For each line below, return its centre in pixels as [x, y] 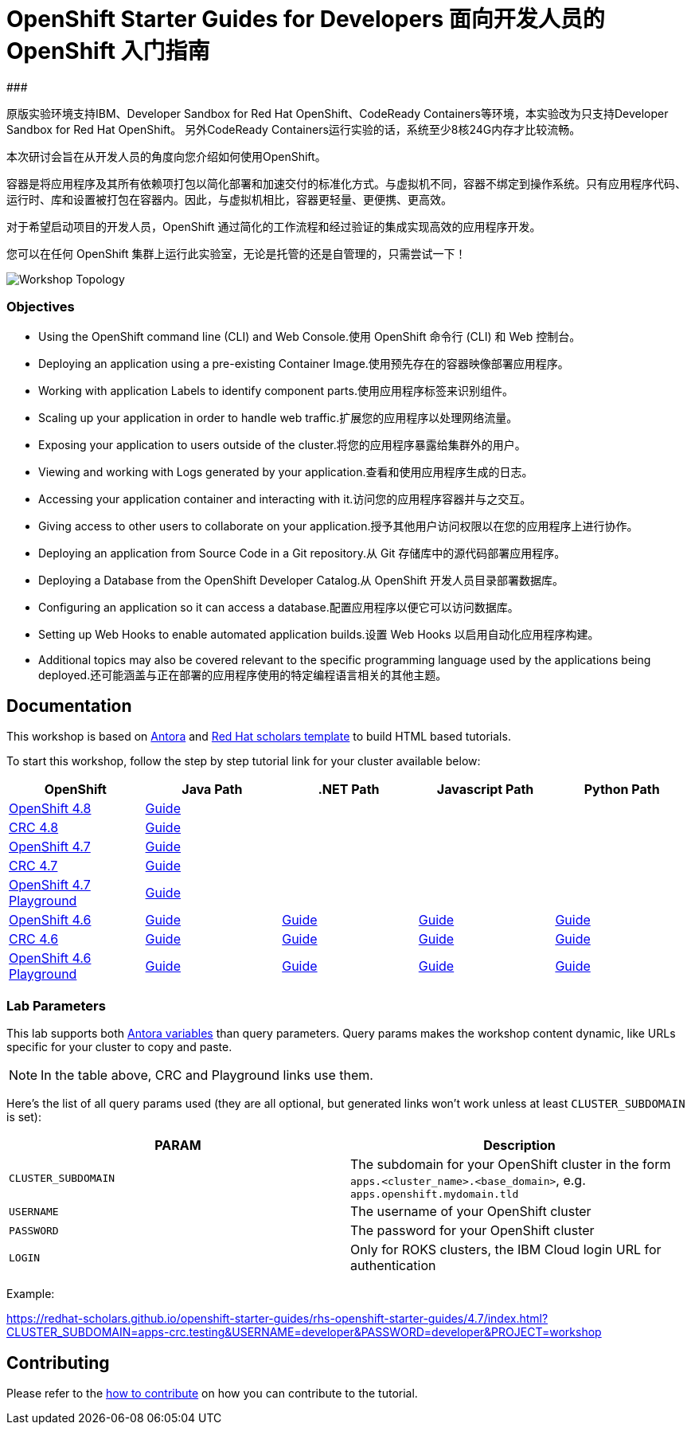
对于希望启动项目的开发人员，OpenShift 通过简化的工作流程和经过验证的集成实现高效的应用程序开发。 [274, 226]
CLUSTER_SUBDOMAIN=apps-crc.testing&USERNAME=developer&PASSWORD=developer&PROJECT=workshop [304, 1332]
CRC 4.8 [34, 828]
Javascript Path [485, 790]
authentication [393, 1266]
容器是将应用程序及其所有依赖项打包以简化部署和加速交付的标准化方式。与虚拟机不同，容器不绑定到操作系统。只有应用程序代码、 [346, 183]
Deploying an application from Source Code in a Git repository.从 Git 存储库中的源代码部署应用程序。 [302, 553]
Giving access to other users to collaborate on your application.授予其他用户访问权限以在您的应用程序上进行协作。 [338, 526]
